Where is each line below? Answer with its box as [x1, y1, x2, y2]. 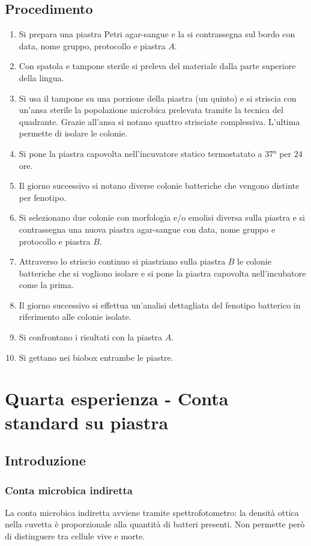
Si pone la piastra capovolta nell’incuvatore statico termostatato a [19, 147, 262, 159]
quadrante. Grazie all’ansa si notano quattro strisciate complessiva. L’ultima [19, 115, 300, 127]
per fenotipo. [19, 191, 67, 203]
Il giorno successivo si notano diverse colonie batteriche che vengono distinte [19, 179, 300, 192]
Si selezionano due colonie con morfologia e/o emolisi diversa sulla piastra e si [19, 211, 305, 224]
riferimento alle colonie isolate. [19, 310, 131, 323]
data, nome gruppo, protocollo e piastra [19, 39, 166, 52]
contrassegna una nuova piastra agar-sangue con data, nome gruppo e [19, 222, 276, 235]
